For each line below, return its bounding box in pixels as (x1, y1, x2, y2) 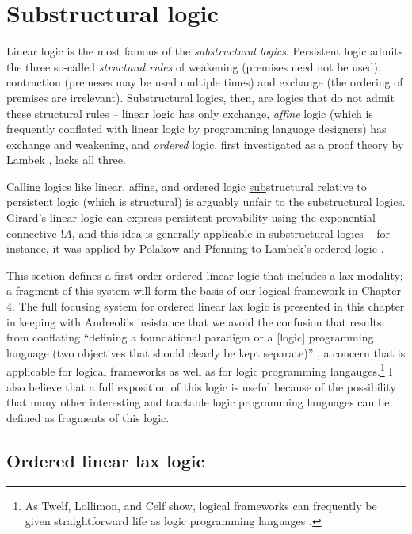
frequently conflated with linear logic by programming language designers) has (6, 120, 387, 137)
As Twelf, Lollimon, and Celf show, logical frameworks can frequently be (25, 497, 377, 513)
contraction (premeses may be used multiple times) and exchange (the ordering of (6, 74, 403, 90)
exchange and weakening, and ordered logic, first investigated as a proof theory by (6, 135, 404, 152)
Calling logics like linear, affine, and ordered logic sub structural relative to (6, 177, 367, 194)
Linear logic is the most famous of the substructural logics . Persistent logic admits (6, 43, 403, 59)
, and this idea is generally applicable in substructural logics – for (71, 224, 390, 241)
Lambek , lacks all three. (6, 151, 126, 168)
